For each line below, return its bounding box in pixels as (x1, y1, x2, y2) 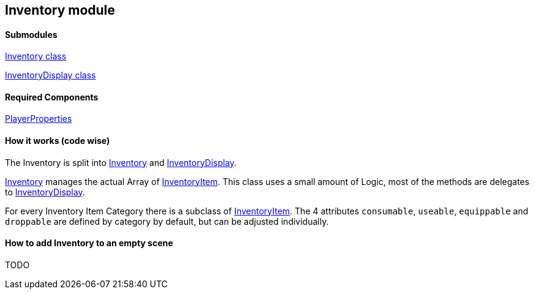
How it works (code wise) (5, 135, 110, 146)
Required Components (5, 91, 99, 102)
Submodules (5, 29, 58, 40)
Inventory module (5, 2, 115, 18)
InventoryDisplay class (5, 70, 96, 81)
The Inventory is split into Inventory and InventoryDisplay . (5, 157, 237, 168)
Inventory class (5, 51, 67, 62)
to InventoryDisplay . (5, 186, 85, 197)
